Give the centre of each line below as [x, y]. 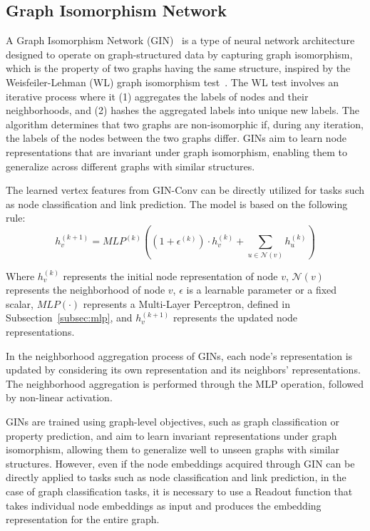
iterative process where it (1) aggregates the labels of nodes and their [157, 96]
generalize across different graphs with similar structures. [130, 166]
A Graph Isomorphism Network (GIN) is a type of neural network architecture [180, 40]
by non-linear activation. [59, 397]
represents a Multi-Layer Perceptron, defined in [186, 303]
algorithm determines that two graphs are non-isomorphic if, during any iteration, [185, 124]
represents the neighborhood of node [86, 290]
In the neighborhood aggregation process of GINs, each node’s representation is [179, 355]
